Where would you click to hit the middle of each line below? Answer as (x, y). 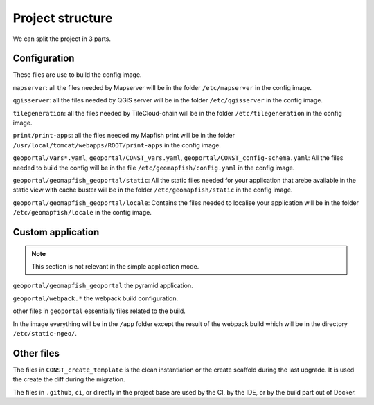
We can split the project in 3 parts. (62, 39)
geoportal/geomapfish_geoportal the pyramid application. (103, 286)
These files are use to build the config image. (77, 75)
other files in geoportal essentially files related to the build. (99, 311)
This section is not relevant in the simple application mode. (115, 266)
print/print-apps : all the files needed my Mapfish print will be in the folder (124, 136)
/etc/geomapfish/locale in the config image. (82, 213)
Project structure (63, 18)
